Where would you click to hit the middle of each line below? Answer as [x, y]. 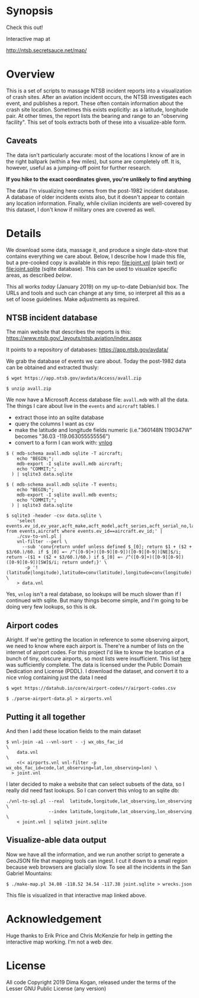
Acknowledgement [54, 919]
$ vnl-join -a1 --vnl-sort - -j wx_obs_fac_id [65, 742]
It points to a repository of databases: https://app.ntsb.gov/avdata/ [87, 350]
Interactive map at [28, 39]
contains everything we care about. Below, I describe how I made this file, [96, 256]
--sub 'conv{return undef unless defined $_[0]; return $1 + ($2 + [107, 547]
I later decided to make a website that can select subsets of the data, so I [95, 784]
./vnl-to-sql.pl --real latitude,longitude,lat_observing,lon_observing [99, 801]
